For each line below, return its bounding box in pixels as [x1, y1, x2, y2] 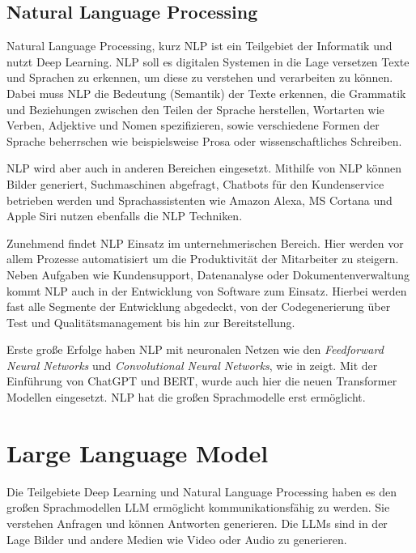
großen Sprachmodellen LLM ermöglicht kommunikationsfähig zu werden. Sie [6, 499, 390, 516]
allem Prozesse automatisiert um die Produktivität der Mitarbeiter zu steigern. [6, 250, 399, 267]
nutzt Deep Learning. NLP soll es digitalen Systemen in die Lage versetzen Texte [6, 53, 410, 70]
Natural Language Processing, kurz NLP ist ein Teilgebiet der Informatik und [6, 37, 393, 54]
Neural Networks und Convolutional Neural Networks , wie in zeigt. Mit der [6, 356, 378, 373]
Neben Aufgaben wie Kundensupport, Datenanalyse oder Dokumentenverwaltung [6, 266, 410, 283]
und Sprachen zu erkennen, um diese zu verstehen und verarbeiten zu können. [6, 69, 393, 86]
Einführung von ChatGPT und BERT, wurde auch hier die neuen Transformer [6, 372, 397, 389]
